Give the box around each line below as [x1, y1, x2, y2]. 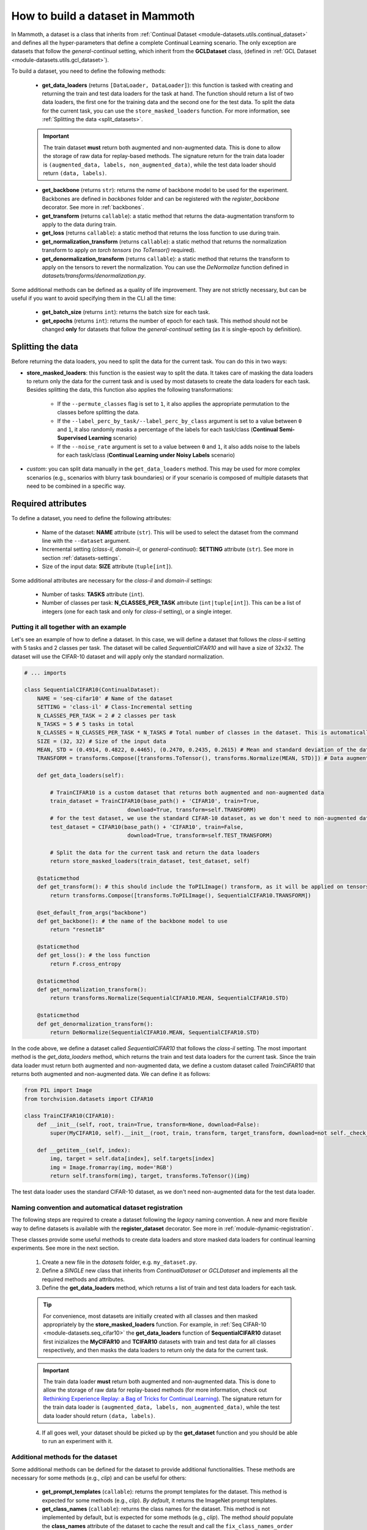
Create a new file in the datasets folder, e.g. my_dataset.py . [42, 1258, 198, 1266]
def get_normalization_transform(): [37, 986, 147, 993]
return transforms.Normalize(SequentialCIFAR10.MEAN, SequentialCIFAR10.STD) [50, 994, 289, 1002]
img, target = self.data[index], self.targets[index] [50, 1155, 215, 1162]
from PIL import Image [24, 1087, 92, 1094]
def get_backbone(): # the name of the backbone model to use [37, 917, 228, 924]
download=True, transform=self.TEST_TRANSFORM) [127, 832, 273, 838]
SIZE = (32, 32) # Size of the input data [37, 737, 166, 745]
